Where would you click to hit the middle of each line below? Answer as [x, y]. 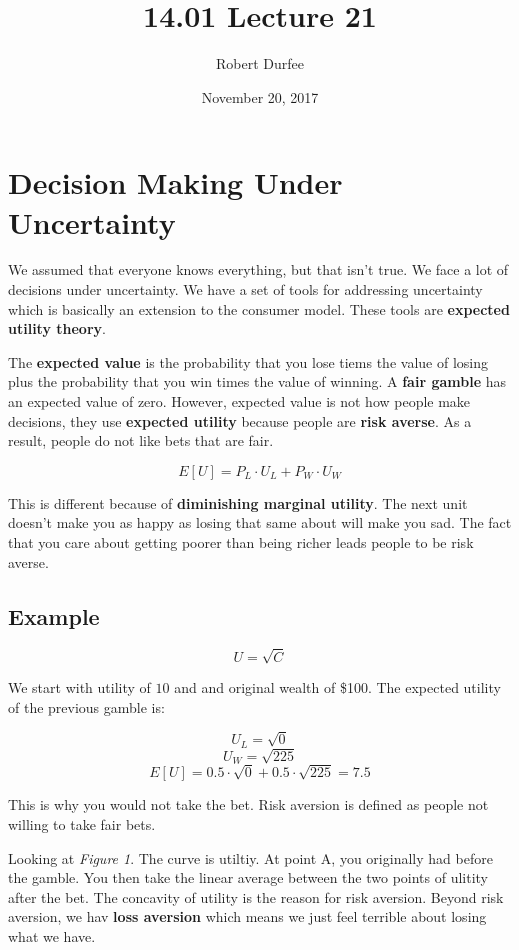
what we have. [52, 936]
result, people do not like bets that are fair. [141, 440]
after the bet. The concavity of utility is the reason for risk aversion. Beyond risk [256, 896]
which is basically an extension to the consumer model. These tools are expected [259, 308]
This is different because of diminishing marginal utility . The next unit [238, 502]
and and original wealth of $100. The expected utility [337, 686]
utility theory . [57, 328]
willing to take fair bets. [82, 824]
